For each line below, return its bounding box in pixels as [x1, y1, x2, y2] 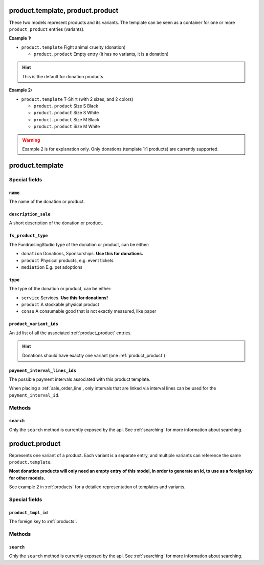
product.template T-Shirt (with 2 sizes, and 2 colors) [21, 96, 134, 102]
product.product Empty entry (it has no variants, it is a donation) [33, 51, 169, 57]
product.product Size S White [33, 110, 99, 116]
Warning [22, 137, 40, 143]
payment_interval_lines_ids [9, 368, 77, 373]
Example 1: [9, 35, 32, 41]
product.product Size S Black [33, 103, 99, 109]
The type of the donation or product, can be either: [9, 286, 112, 292]
